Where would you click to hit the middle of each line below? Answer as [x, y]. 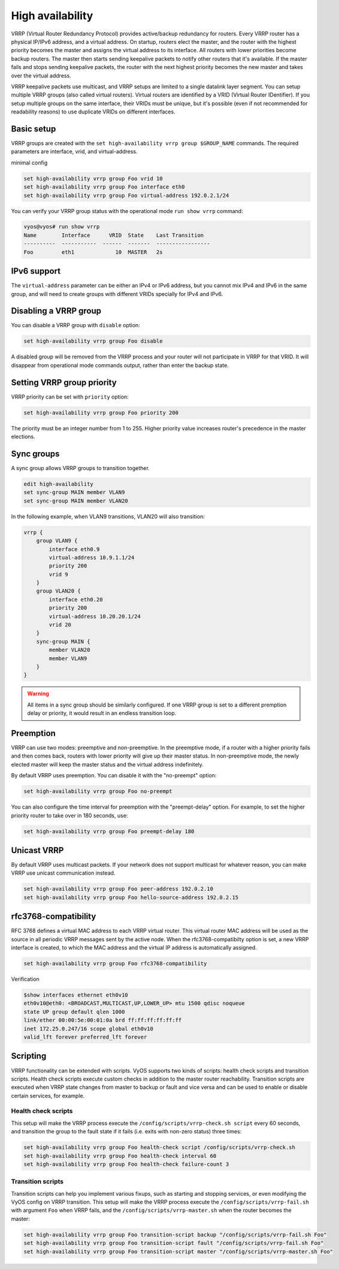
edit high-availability [59, 484]
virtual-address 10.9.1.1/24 [92, 557]
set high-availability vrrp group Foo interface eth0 [104, 187]
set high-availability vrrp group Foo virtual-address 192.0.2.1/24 [126, 195]
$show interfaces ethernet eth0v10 [76, 995]
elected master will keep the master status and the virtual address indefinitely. [107, 764]
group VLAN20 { [58, 591]
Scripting [29, 1056]
